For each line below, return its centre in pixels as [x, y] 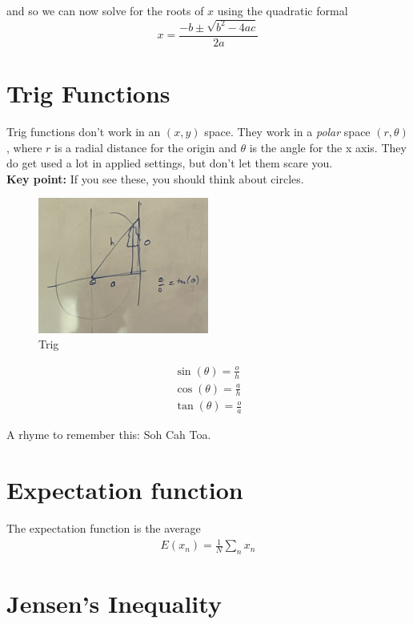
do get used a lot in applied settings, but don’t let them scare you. [170, 163]
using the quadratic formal [283, 10]
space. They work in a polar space [287, 132]
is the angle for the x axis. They [328, 147]
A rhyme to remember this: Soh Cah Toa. [109, 435]
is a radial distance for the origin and [146, 147]
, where [24, 147]
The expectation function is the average [104, 528]
